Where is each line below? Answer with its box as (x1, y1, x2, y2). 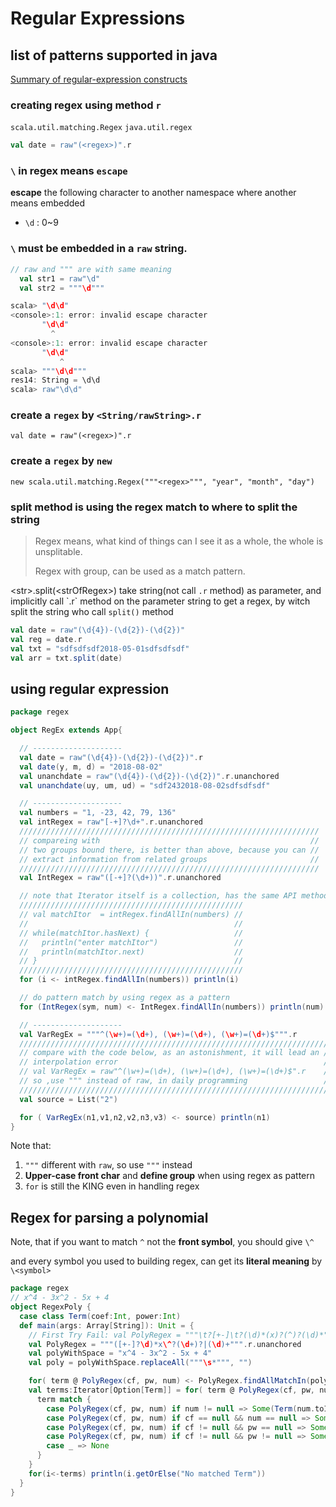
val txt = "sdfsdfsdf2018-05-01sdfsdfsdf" (10, 643, 190, 654)
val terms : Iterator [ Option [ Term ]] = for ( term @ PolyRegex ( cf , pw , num (28, 1385, 333, 1396)
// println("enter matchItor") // (19, 937, 244, 947)
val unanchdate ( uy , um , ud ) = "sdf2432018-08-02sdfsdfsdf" (19, 780, 271, 791)
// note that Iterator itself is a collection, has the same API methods (19, 891, 333, 901)
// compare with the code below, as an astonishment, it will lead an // (19, 1048, 333, 1058)
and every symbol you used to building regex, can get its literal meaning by (10, 1255, 323, 1267)
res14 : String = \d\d (10, 375, 101, 386)
